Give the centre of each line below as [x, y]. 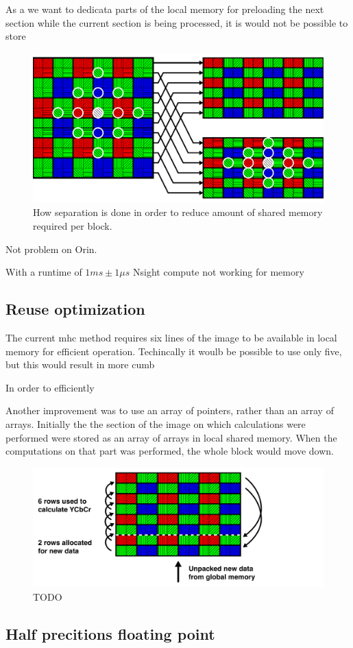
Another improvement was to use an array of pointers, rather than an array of [170, 410]
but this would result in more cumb [80, 364]
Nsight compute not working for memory [219, 272]
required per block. [73, 226]
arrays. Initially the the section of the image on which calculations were [156, 423]
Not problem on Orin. [51, 249]
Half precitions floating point [110, 633]
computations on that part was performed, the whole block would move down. [170, 451]
